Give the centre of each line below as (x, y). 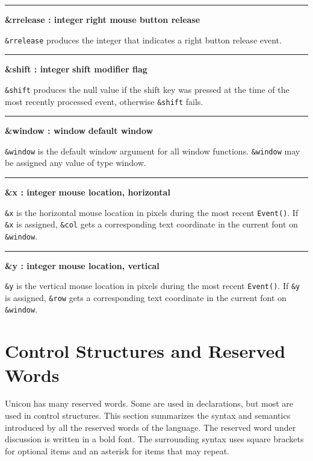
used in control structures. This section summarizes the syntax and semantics (148, 415)
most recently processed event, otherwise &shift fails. (104, 101)
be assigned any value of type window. (76, 163)
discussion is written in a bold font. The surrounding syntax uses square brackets (154, 439)
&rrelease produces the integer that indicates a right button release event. (143, 40)
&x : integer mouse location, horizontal (88, 192)
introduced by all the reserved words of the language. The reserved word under (150, 427)
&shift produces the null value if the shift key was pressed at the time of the (147, 89)
